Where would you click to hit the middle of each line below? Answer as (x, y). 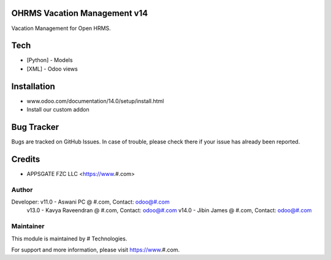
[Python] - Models (50, 60)
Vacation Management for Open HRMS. (61, 28)
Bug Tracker (35, 127)
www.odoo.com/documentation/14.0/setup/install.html (95, 101)
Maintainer (28, 226)
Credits (26, 159)
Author (22, 189)
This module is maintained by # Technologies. (69, 239)
